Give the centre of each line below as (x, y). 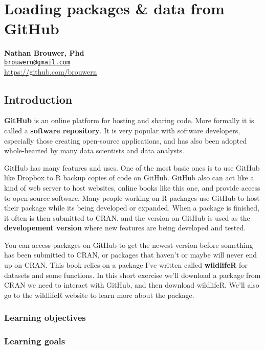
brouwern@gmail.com (37, 62)
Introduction (38, 99)
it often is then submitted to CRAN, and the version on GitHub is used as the (127, 217)
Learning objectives (45, 318)
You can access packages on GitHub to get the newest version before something (129, 244)
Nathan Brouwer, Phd (44, 53)
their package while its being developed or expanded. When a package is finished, (132, 208)
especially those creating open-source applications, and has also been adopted (126, 140)
